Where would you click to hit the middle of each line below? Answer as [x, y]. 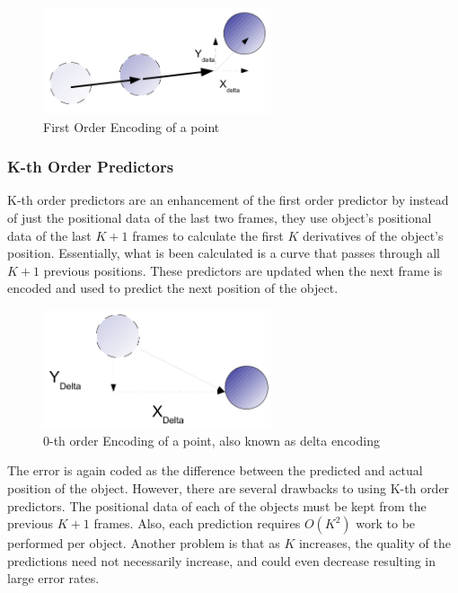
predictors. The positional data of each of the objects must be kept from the [217, 505]
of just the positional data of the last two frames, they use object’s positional [220, 217]
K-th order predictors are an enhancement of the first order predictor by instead [228, 200]
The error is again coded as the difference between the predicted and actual [215, 470]
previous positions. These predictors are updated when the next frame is [243, 270]
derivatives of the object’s [373, 235]
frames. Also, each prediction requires [197, 523]
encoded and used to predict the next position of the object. [173, 288]
